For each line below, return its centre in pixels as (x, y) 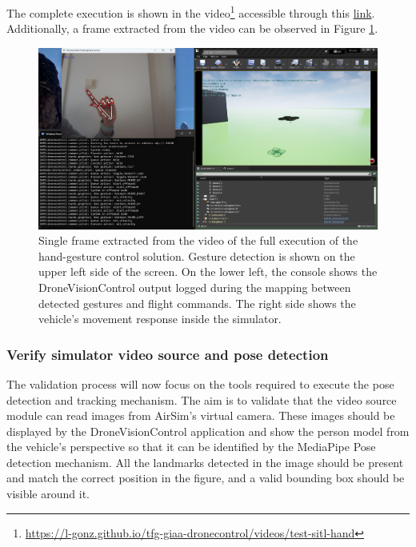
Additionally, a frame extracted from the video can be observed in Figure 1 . (192, 28)
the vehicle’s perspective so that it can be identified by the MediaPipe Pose (191, 447)
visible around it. (48, 494)
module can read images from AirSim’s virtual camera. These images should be (201, 415)
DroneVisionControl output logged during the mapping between (195, 287)
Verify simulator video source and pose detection (168, 354)
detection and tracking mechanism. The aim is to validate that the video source (202, 399)
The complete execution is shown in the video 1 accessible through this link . (191, 12)
